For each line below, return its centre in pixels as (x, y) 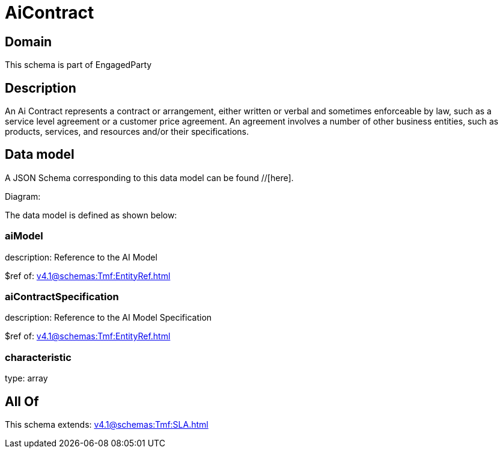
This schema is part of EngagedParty (78, 65)
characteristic (38, 357)
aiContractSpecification (62, 296)
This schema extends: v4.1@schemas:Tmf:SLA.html (107, 424)
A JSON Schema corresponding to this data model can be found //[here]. (149, 177)
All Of (22, 401)
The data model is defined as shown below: (91, 215)
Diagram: (23, 196)
